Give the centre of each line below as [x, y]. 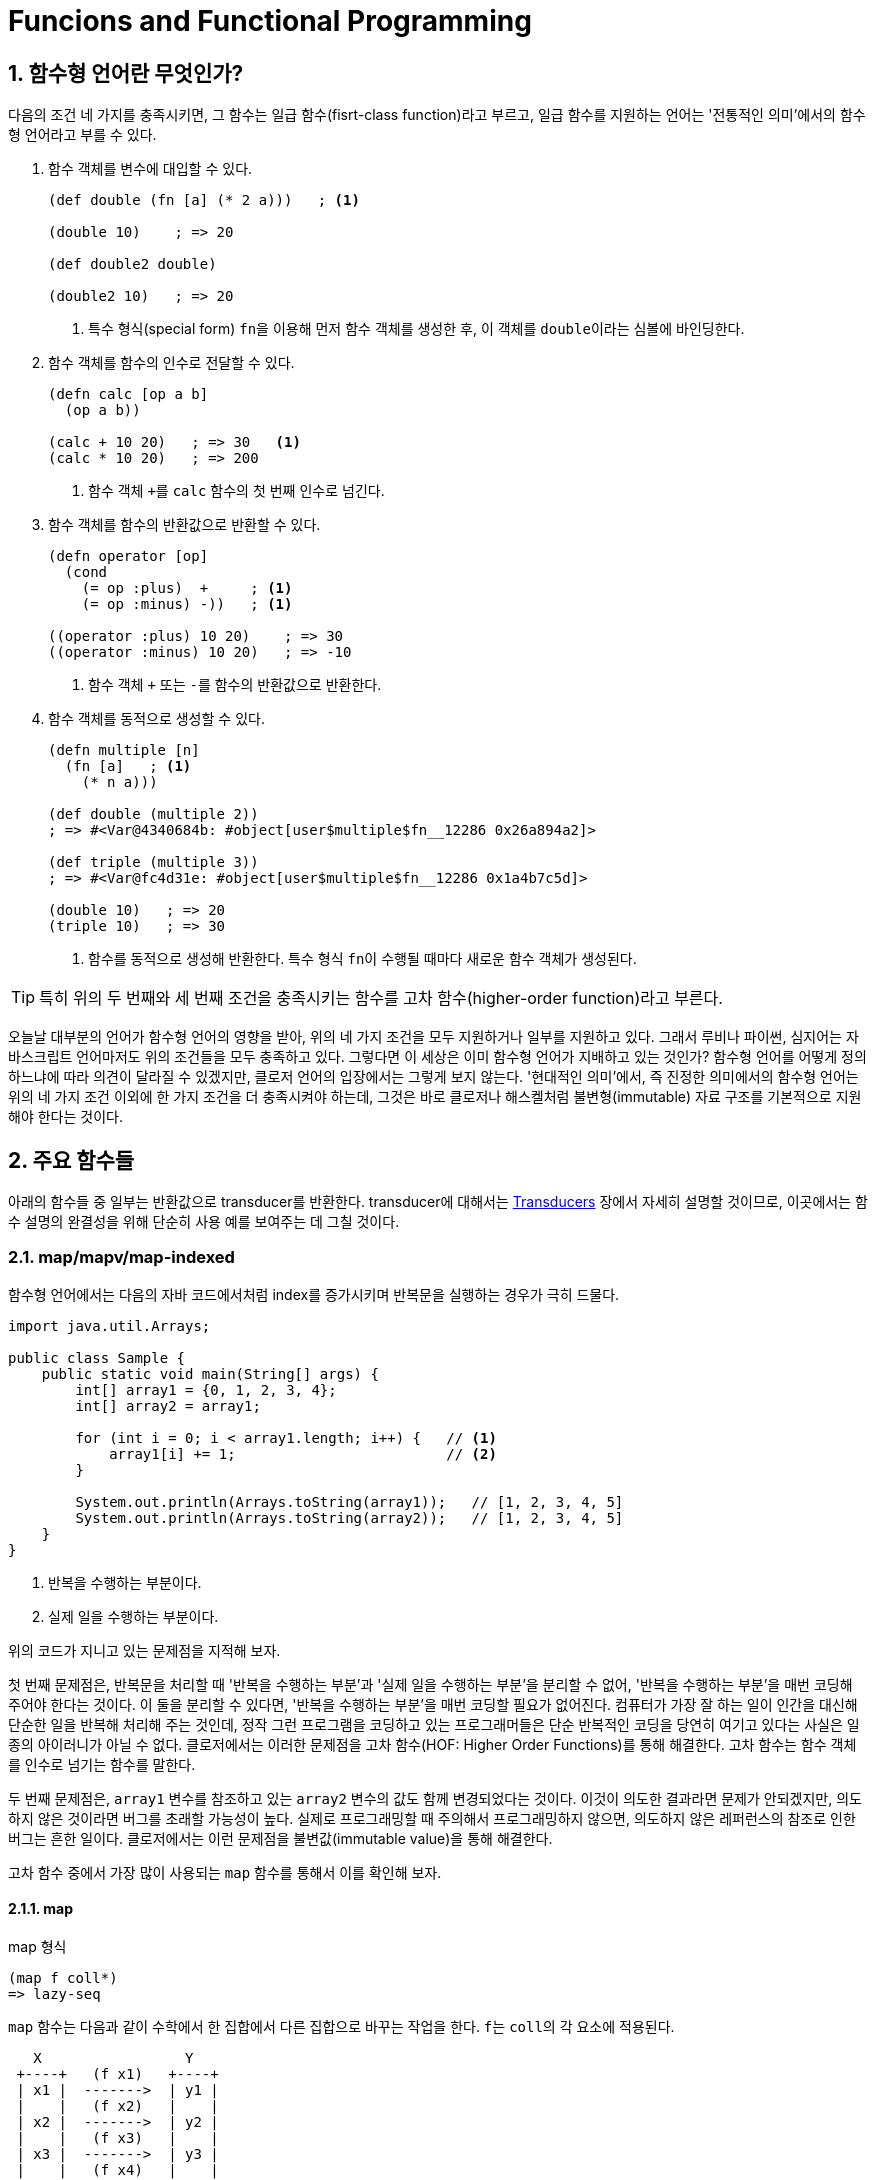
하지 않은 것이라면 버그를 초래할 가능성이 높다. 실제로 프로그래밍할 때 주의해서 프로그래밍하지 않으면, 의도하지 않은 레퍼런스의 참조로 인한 [432, 1818]
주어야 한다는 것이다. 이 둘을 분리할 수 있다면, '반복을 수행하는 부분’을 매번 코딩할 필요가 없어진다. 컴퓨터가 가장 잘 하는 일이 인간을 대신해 [433, 1704]
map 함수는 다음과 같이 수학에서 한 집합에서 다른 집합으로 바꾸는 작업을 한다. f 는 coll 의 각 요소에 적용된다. [341, 2026]
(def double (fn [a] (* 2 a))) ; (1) [204, 200]
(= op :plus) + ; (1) [187, 588]
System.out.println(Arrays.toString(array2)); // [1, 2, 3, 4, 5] [349, 1517]
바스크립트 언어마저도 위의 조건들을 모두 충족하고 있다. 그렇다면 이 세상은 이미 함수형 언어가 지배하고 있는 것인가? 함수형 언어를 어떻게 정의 [437, 1057]
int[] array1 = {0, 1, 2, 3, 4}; [206, 1389]
